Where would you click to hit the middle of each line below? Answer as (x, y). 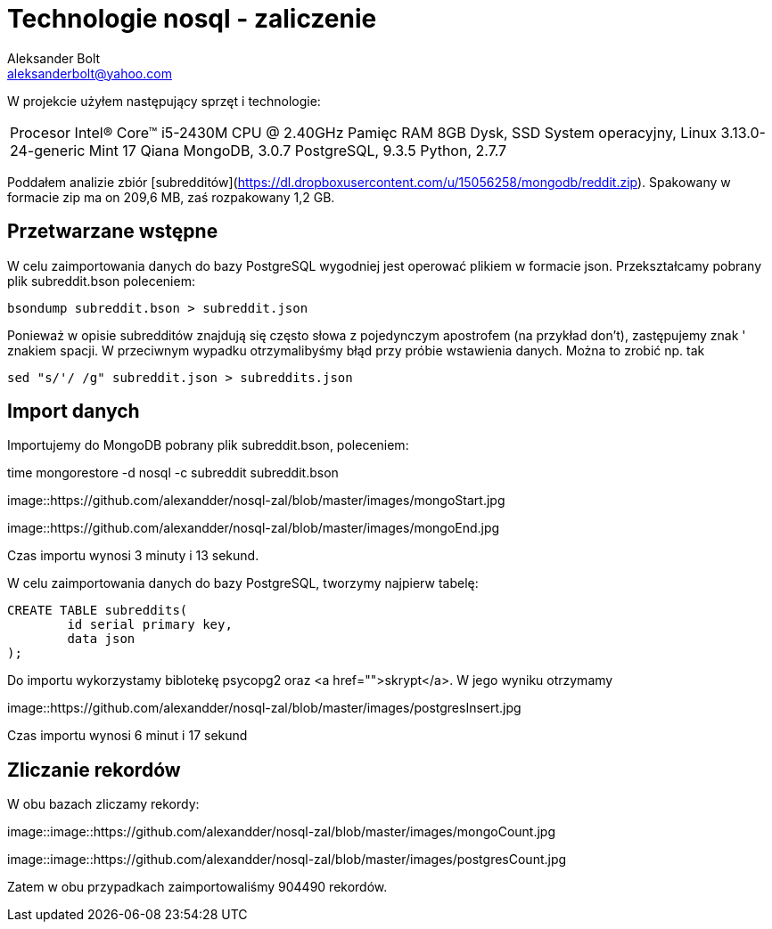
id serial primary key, (150, 625)
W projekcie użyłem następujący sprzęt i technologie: (164, 101)
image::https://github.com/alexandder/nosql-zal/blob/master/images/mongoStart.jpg (256, 501)
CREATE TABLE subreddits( (98, 611)
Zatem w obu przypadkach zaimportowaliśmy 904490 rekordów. (197, 887)
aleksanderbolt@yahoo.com (90, 73)
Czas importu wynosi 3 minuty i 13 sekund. (133, 556)
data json (101, 639)
